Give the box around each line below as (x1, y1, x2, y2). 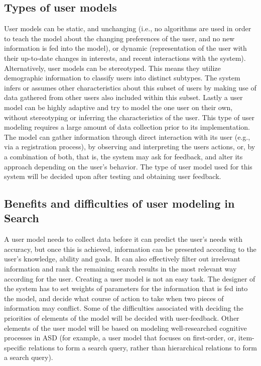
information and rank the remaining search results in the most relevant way (4, 263, 237, 274)
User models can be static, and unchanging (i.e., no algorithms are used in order (4, 23, 251, 34)
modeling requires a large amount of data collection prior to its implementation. (4, 122, 250, 132)
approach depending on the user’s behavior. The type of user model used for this (4, 161, 252, 171)
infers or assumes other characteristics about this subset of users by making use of (4, 82, 256, 93)
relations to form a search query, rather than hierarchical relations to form (28, 342, 257, 352)
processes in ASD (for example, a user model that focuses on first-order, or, (4, 332, 236, 343)
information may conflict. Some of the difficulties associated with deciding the (4, 303, 243, 313)
